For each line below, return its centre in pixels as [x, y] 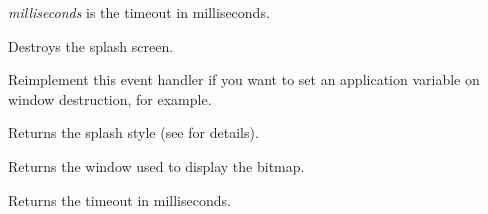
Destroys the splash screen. [91, 45]
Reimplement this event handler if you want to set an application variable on [244, 79]
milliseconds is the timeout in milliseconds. [139, 12]
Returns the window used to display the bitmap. [156, 165]
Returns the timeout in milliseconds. [119, 199]
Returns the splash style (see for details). [133, 132]
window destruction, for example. [110, 98]
